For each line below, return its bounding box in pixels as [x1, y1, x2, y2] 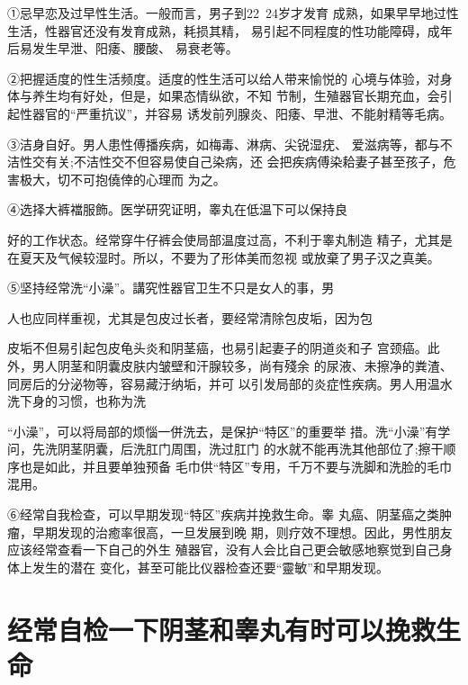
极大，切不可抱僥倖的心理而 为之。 [19, 169, 226, 188]
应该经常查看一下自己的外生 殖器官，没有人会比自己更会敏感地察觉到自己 [7, 540, 440, 559]
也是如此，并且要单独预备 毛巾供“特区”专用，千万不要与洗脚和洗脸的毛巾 [19, 456, 452, 475]
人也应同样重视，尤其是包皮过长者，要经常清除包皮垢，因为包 [7, 308, 373, 327]
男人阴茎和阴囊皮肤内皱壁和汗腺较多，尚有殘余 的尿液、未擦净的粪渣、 [31, 356, 453, 374]
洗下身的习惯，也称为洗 [7, 392, 146, 410]
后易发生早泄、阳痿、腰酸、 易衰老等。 [7, 39, 238, 58]
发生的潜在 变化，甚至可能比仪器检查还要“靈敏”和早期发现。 [31, 557, 389, 576]
